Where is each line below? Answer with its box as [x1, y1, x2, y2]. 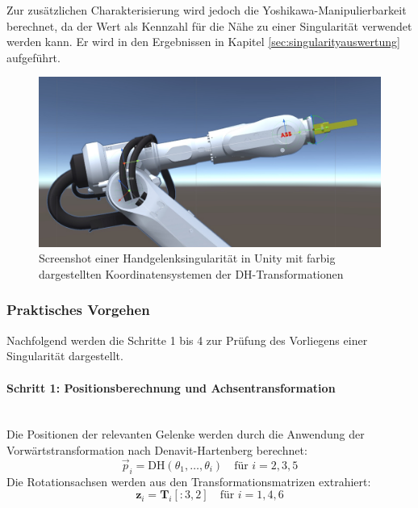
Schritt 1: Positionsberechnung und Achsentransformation [6, 379, 336, 396]
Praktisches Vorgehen [6, 300, 150, 320]
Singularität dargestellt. [6, 347, 123, 364]
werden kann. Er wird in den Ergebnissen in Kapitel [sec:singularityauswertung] [6, 33, 400, 50]
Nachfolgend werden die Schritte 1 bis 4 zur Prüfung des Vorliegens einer [6, 331, 368, 348]
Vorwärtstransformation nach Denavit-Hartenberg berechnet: [6, 441, 307, 458]
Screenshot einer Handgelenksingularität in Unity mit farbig [39, 250, 336, 267]
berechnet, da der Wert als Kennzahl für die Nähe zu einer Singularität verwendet [6, 17, 412, 34]
